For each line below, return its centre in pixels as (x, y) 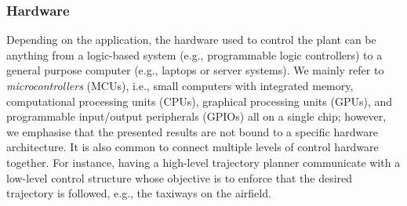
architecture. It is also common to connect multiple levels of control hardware (193, 147)
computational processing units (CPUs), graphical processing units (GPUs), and (200, 101)
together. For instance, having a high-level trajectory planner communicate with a (203, 162)
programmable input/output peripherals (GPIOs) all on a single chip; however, (196, 116)
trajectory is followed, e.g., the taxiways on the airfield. (139, 193)
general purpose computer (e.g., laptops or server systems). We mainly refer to (195, 70)
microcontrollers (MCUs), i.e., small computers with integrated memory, (180, 85)
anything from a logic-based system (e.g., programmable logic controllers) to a (194, 54)
